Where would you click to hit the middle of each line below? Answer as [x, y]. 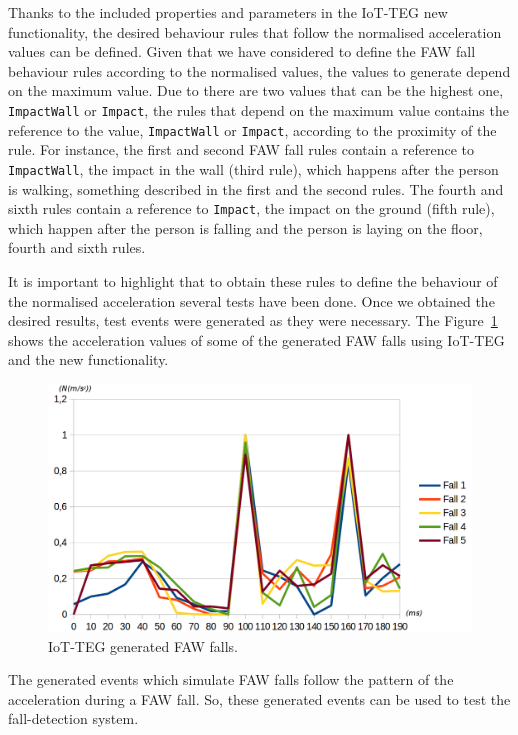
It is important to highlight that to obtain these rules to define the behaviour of [253, 280]
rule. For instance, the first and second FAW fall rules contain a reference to [241, 149]
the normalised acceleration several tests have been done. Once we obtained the [251, 300]
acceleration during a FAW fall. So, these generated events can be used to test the [259, 698]
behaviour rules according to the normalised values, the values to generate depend [259, 70]
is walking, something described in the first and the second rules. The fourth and [256, 188]
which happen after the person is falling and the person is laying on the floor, [245, 227]
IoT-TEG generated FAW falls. [143, 645]
